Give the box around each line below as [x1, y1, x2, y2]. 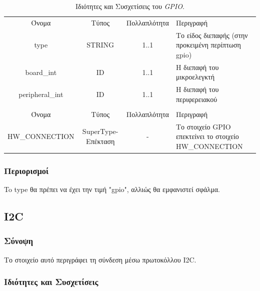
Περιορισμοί [4, 164, 48, 176]
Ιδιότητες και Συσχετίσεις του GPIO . [75, 1, 184, 11]
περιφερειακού [175, 93, 217, 104]
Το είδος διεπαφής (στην [175, 29, 248, 40]
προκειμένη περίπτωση [175, 39, 241, 50]
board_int [25, 66, 57, 77]
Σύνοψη [4, 234, 33, 247]
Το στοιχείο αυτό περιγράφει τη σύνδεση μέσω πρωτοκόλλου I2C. [4, 254, 196, 264]
